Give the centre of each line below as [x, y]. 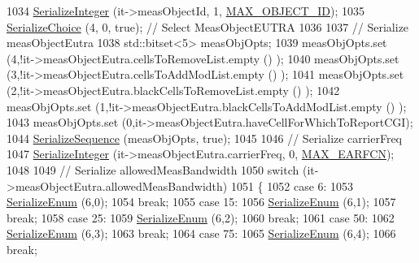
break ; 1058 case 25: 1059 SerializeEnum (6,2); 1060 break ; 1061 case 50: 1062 [201, 217]
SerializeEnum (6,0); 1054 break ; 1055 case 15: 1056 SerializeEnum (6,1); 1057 [201, 202]
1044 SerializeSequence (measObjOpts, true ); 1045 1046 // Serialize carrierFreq [204, 138]
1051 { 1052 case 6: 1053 [292, 185]
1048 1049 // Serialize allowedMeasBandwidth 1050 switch [153, 169]
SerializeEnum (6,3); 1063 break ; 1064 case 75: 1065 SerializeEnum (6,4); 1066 [201, 233]
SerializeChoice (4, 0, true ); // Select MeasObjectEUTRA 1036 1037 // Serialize [208, 26]
